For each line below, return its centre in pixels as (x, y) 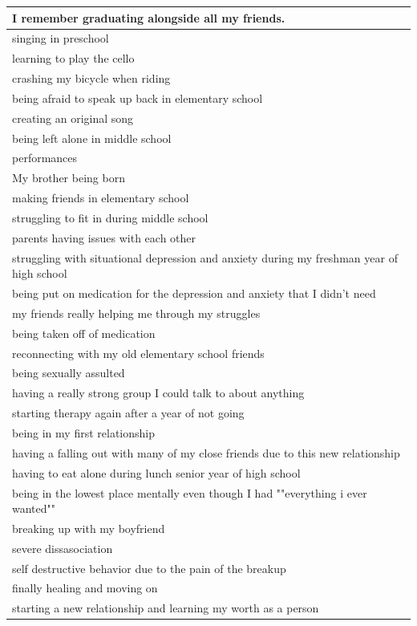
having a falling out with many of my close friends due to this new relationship (206, 452)
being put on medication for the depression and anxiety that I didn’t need (194, 293)
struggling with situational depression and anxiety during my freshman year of (205, 257)
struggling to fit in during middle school (110, 217)
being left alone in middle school (92, 138)
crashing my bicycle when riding (91, 78)
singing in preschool (61, 38)
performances (45, 158)
